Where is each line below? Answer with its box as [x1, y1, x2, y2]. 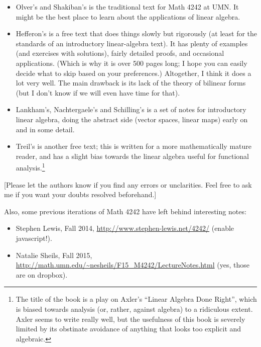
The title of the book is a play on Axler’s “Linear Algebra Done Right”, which [16, 294, 257, 304]
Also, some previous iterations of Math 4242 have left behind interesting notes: [4, 206, 246, 216]
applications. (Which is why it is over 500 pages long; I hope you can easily [16, 57, 247, 68]
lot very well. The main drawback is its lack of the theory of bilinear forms [16, 77, 246, 88]
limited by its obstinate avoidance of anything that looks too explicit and [16, 323, 241, 334]
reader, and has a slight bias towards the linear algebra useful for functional [16, 150, 249, 161]
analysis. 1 [16, 161, 45, 172]
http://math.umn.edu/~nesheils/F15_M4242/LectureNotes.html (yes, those [16, 259, 249, 270]
